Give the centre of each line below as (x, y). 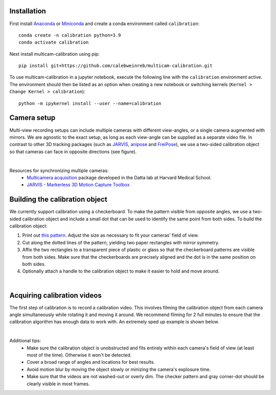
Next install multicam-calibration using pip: (54, 54)
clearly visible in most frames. (58, 384)
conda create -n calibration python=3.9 (70, 35)
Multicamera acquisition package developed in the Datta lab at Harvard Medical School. (119, 177)
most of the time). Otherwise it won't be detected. (79, 355)
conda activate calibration (54, 43)
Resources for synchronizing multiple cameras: (59, 170)
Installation (28, 11)
